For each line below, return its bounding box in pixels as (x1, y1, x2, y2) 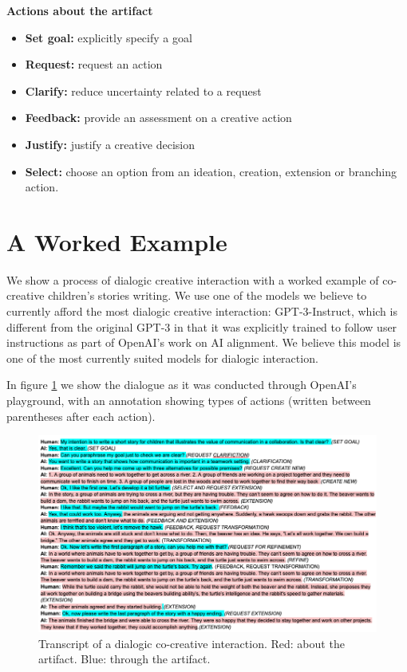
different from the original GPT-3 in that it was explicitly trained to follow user (6, 318, 397, 335)
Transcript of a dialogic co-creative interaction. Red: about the (38, 635, 345, 651)
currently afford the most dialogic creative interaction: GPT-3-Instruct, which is (6, 303, 397, 320)
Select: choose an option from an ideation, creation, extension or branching (25, 163, 397, 179)
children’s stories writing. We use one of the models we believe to (48, 287, 367, 304)
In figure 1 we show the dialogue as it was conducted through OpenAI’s (6, 376, 357, 393)
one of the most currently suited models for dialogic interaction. (6, 349, 318, 366)
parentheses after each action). (6, 407, 156, 424)
